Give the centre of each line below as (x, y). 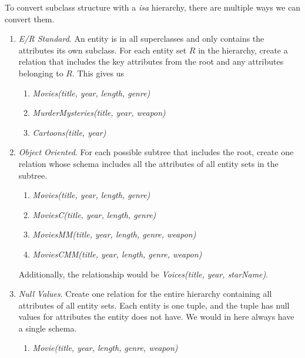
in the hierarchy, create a (243, 50)
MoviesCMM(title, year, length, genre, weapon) (117, 254)
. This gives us (98, 73)
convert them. (30, 19)
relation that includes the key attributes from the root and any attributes (151, 61)
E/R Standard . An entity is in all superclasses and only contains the (141, 39)
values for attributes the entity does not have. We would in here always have (156, 317)
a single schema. (48, 328)
